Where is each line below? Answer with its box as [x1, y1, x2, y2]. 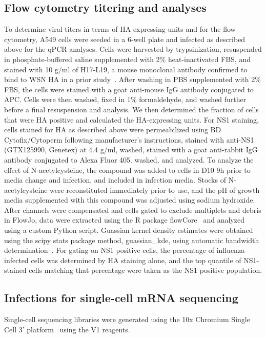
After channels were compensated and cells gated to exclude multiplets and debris [4, 204, 261, 215]
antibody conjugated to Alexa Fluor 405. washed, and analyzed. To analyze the [4, 154, 254, 165]
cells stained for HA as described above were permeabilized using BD [4, 124, 221, 135]
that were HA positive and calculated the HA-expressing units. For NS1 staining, [4, 114, 259, 125]
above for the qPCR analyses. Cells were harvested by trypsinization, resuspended [4, 44, 262, 54]
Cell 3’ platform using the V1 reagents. [4, 324, 130, 334]
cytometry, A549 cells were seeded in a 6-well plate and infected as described [4, 33, 245, 44]
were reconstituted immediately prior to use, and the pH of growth [50, 184, 260, 195]
